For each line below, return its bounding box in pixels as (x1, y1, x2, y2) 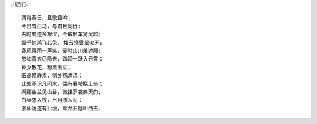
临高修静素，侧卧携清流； (21, 72, 83, 79)
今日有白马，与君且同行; (21, 22, 82, 29)
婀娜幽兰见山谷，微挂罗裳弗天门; (21, 88, 102, 95)
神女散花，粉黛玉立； (21, 63, 73, 71)
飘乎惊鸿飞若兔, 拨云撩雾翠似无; (21, 39, 103, 46)
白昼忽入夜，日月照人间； (21, 97, 83, 103)
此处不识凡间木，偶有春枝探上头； (21, 80, 104, 87)
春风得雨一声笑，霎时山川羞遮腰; (21, 47, 102, 54)
